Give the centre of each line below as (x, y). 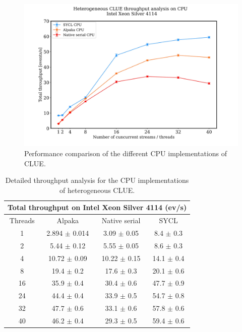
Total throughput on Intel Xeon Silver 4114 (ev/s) (97, 207)
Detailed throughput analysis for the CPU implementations (97, 180)
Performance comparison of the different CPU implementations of (126, 153)
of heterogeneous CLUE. (97, 190)
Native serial (121, 220)
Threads (22, 220)
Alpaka (68, 220)
